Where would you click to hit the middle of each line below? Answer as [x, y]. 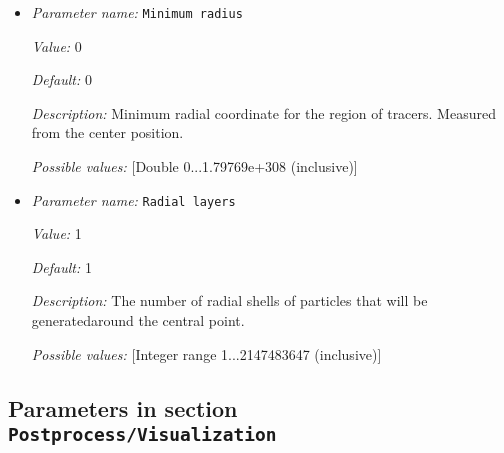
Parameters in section [123, 407]
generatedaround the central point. [138, 320]
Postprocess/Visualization [142, 435]
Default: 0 [61, 79]
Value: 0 [56, 45]
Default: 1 [61, 266]
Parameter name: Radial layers [133, 199]
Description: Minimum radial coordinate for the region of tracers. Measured [263, 112]
